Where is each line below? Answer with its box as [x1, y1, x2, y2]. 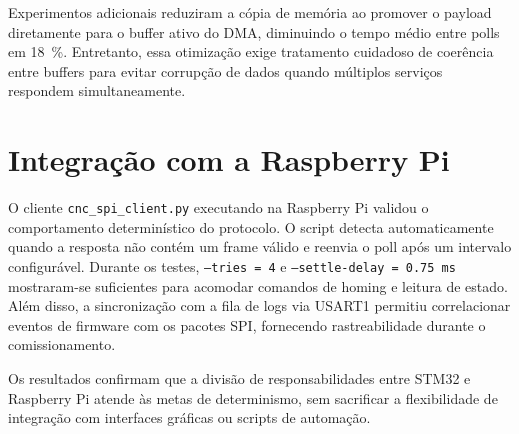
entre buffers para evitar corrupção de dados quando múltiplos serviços [8, 60, 443, 81]
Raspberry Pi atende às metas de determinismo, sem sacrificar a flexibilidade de [8, 387, 498, 408]
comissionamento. [8, 334, 116, 355]
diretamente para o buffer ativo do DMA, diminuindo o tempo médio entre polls [8, 21, 500, 42]
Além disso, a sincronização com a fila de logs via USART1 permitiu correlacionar [8, 295, 511, 316]
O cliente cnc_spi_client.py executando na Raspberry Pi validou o [8, 197, 429, 218]
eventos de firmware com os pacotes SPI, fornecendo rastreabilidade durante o [8, 314, 486, 335]
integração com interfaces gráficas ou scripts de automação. [8, 407, 371, 428]
